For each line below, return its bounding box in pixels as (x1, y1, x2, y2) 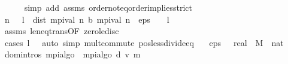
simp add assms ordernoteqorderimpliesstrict (24, 1, 192, 13)
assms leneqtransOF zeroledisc (4, 25, 119, 37)
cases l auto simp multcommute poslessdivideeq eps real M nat (4, 36, 284, 48)
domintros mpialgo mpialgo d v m (4, 48, 141, 60)
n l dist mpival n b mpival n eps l (4, 13, 169, 25)
